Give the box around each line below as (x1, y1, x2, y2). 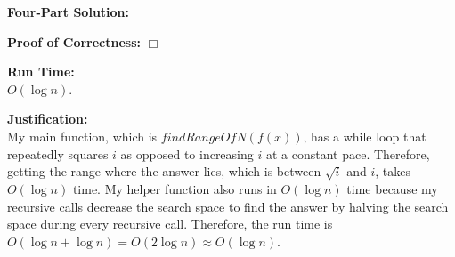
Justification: (7, 109, 88, 128)
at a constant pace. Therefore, (265, 144, 430, 163)
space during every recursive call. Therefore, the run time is (7, 214, 333, 233)
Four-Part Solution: (7, 3, 130, 20)
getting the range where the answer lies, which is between (7, 162, 321, 181)
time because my (346, 179, 438, 197)
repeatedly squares (7, 144, 109, 163)
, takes (375, 162, 411, 181)
